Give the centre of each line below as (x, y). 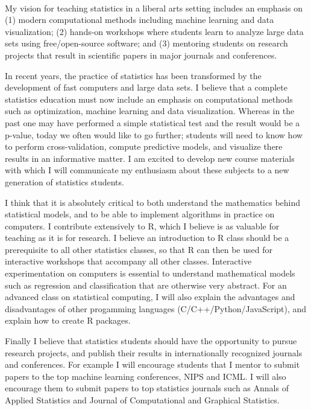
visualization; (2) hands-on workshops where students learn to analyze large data (154, 31)
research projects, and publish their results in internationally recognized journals (154, 352)
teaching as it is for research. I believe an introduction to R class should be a (147, 238)
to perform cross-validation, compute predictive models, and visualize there (144, 146)
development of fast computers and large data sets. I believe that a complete (146, 87)
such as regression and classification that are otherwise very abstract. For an (146, 285)
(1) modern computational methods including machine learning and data (140, 20)
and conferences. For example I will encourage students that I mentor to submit (152, 364)
